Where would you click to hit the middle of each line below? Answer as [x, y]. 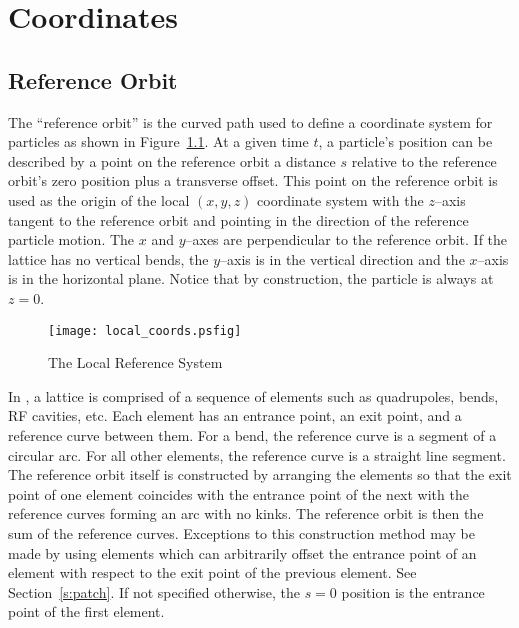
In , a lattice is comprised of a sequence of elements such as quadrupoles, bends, [253, 395]
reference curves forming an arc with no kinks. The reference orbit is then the [246, 513]
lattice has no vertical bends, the [108, 258]
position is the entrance [413, 591]
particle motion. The [71, 239]
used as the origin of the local [99, 199]
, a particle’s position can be [405, 141]
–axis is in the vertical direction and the [342, 258]
